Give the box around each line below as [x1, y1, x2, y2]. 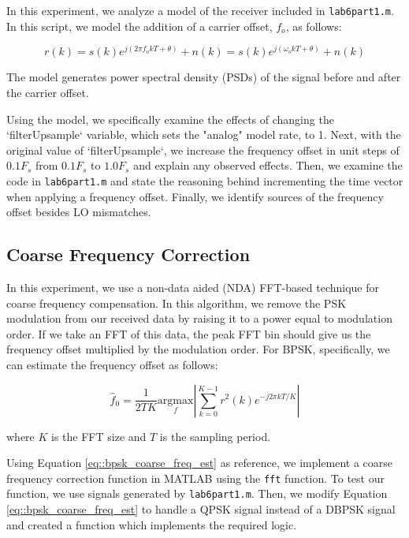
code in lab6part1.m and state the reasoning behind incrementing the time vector [6, 172, 403, 189]
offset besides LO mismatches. [6, 204, 151, 220]
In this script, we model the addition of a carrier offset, [6, 17, 273, 34]
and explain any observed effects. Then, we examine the [133, 157, 403, 174]
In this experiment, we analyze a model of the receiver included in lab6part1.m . [6, 2, 394, 18]
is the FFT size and [51, 428, 147, 444]
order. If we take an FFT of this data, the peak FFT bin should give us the [6, 325, 371, 342]
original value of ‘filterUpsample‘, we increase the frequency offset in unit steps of [6, 141, 400, 158]
